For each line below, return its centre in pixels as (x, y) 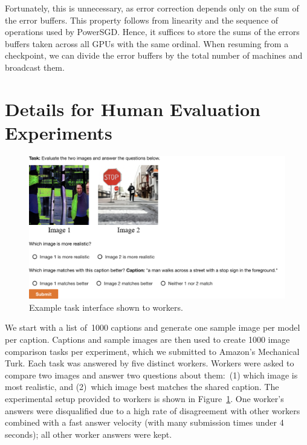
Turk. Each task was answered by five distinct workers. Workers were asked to (150, 363)
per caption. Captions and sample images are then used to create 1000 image (147, 339)
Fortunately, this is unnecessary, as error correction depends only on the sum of (152, 8)
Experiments (59, 132)
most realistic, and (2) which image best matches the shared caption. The (142, 387)
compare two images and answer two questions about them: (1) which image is (151, 375)
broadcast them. (35, 67)
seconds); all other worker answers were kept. (89, 434)
